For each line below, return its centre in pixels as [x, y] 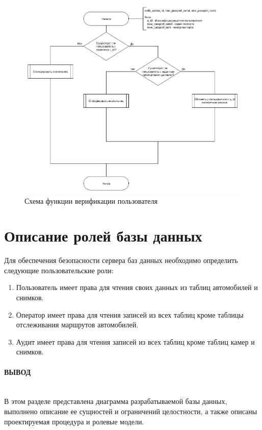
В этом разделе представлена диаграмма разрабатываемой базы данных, [116, 401]
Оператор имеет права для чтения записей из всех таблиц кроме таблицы [130, 314]
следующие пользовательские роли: [59, 270]
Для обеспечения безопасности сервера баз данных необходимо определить [121, 260]
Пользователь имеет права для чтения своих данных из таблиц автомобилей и [137, 287]
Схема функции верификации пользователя [91, 200]
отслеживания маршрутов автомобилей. [77, 325]
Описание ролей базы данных [103, 236]
